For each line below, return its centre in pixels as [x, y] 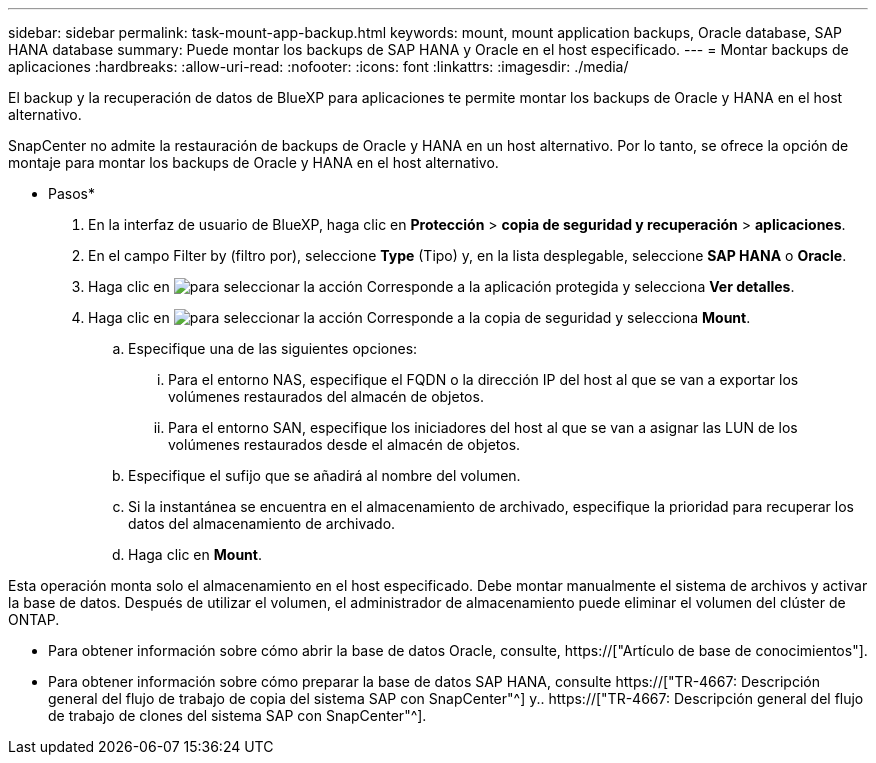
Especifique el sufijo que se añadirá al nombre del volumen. [324, 475]
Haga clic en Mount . [195, 554]
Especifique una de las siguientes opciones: [273, 348]
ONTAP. [34, 619]
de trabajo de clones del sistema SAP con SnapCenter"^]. [237, 715]
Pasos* [71, 193]
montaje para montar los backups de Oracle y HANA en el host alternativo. [253, 162]
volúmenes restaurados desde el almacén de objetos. [344, 444]
